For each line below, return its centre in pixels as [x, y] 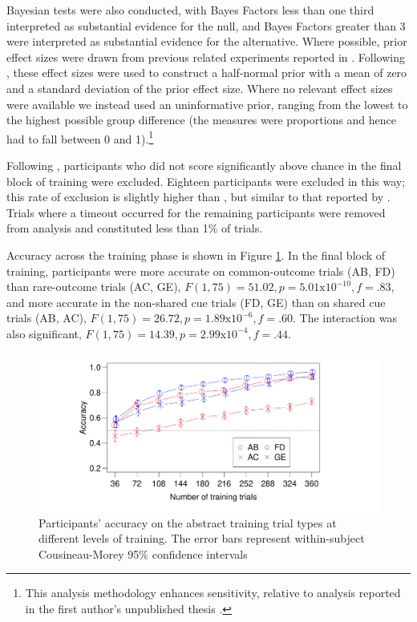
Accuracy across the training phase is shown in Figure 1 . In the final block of [196, 254]
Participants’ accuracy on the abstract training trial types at [188, 522]
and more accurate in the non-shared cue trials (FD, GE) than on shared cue [196, 302]
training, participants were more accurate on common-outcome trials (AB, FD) [201, 271]
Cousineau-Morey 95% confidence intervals [143, 553]
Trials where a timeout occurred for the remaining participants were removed [196, 212]
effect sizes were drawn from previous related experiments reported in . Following [206, 57]
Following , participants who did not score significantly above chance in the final [204, 165]
